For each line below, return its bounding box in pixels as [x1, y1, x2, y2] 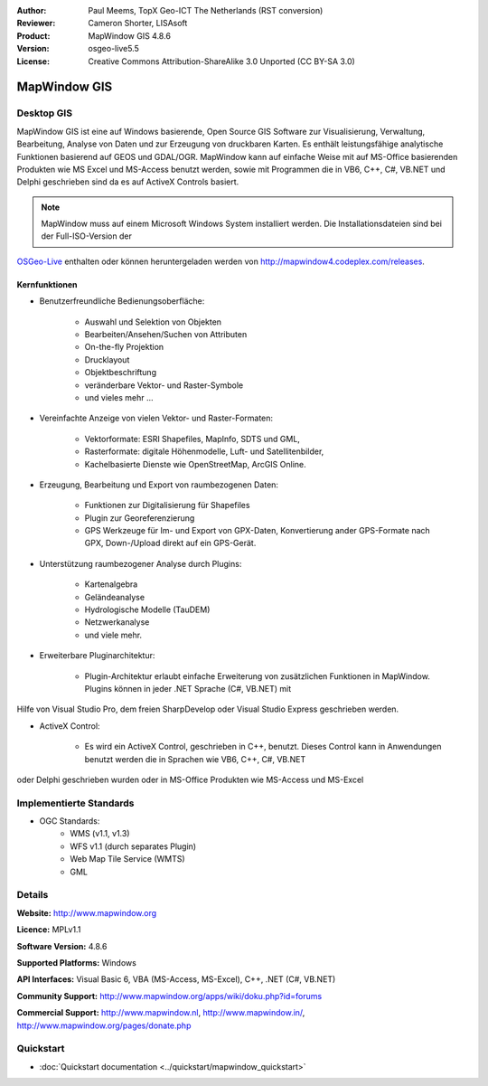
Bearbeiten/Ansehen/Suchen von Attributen [84, 329, 248, 340]
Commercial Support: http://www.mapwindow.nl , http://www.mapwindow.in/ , [16, 1007, 305, 1018]
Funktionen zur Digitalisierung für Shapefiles [84, 500, 250, 511]
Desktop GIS [16, 107, 72, 119]
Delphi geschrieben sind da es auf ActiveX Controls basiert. [16, 176, 239, 187]
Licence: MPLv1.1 [16, 924, 81, 935]
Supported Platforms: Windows [16, 957, 137, 968]
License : [16, 55, 50, 67]
